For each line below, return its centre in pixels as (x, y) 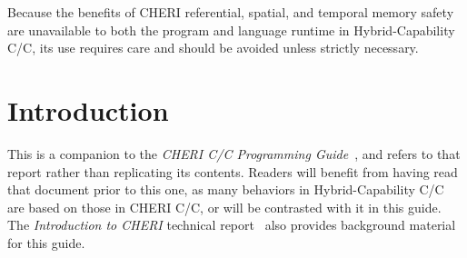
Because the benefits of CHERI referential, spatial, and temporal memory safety (231, 12)
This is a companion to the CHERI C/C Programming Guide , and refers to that (234, 153)
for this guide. (46, 242)
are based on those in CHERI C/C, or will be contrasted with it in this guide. (224, 207)
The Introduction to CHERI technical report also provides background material (232, 225)
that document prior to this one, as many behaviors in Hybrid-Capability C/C (226, 189)
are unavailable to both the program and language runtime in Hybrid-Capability (231, 30)
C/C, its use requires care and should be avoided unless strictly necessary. (213, 48)
